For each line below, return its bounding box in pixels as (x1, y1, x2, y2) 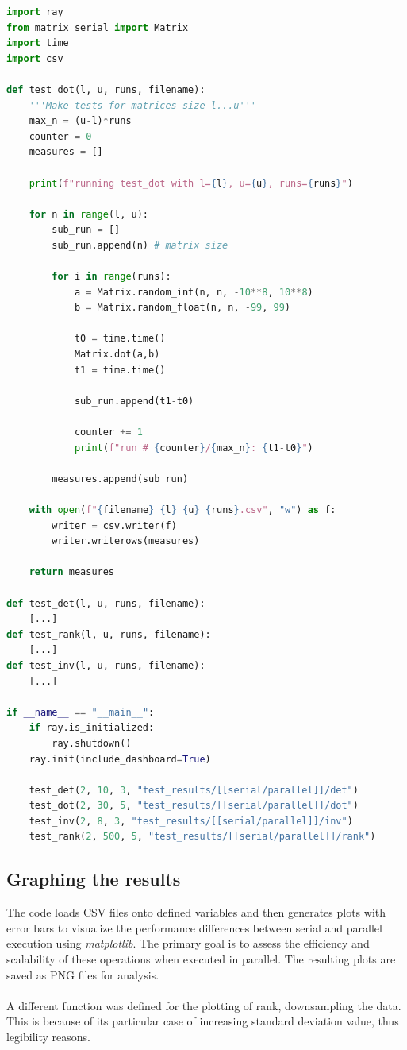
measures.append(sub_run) (52, 473, 189, 484)
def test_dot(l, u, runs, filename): (6, 83, 205, 95)
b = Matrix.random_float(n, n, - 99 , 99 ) (74, 302, 291, 314)
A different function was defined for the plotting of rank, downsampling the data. (6, 997, 401, 1013)
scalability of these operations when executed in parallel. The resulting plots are (6, 951, 396, 967)
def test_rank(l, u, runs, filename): (6, 628, 211, 640)
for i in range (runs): (52, 271, 171, 283)
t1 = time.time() (74, 364, 166, 376)
